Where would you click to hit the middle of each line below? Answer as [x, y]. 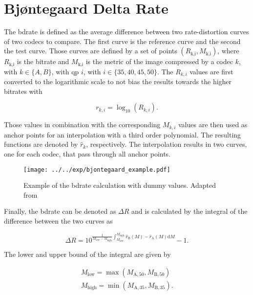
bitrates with [23, 91]
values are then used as [213, 125]
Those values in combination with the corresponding [82, 125]
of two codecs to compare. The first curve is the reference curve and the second [122, 41]
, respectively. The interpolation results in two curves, [167, 144]
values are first [211, 71]
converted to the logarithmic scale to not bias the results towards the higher [118, 81]
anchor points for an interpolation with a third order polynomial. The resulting [123, 134]
